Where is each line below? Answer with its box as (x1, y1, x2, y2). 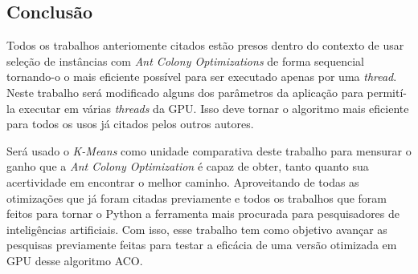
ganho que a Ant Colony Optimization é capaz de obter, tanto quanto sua (6, 158, 369, 175)
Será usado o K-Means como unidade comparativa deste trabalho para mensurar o (6, 142, 412, 159)
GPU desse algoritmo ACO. (6, 252, 143, 268)
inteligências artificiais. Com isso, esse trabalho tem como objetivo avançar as (6, 220, 387, 237)
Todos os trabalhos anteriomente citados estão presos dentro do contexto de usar (6, 37, 404, 54)
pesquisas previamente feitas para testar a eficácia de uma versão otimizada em (6, 236, 397, 253)
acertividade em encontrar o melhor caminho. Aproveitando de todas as (6, 173, 359, 190)
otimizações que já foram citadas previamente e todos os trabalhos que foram (6, 189, 387, 206)
